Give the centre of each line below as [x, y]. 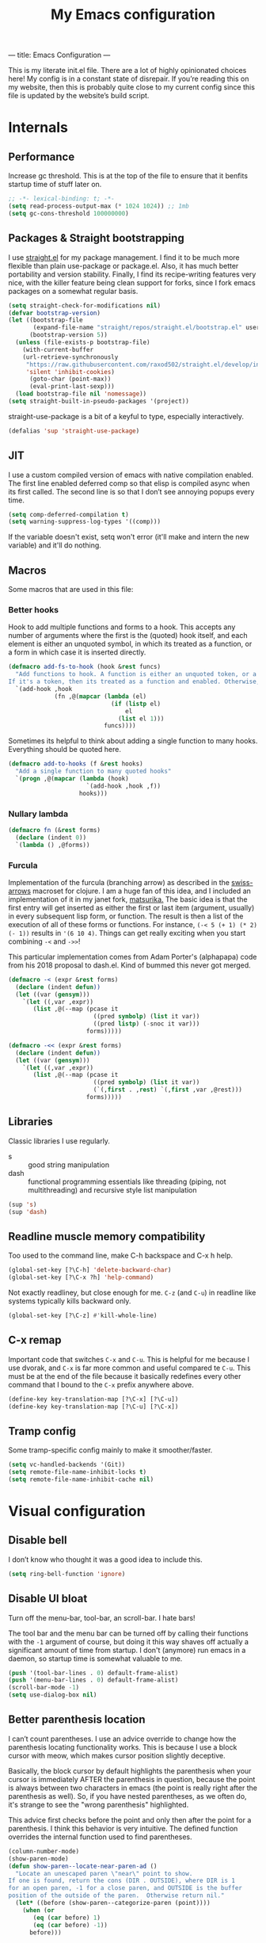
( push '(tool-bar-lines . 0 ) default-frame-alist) [93, 1673]
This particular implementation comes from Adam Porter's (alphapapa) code [133, 956]
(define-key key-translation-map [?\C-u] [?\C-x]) [93, 1407]
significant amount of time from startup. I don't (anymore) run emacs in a [127, 1650]
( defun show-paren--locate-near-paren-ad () [83, 1866]
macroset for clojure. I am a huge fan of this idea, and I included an [142, 891]
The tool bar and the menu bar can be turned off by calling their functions [128, 1633]
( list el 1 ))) [141, 719]
